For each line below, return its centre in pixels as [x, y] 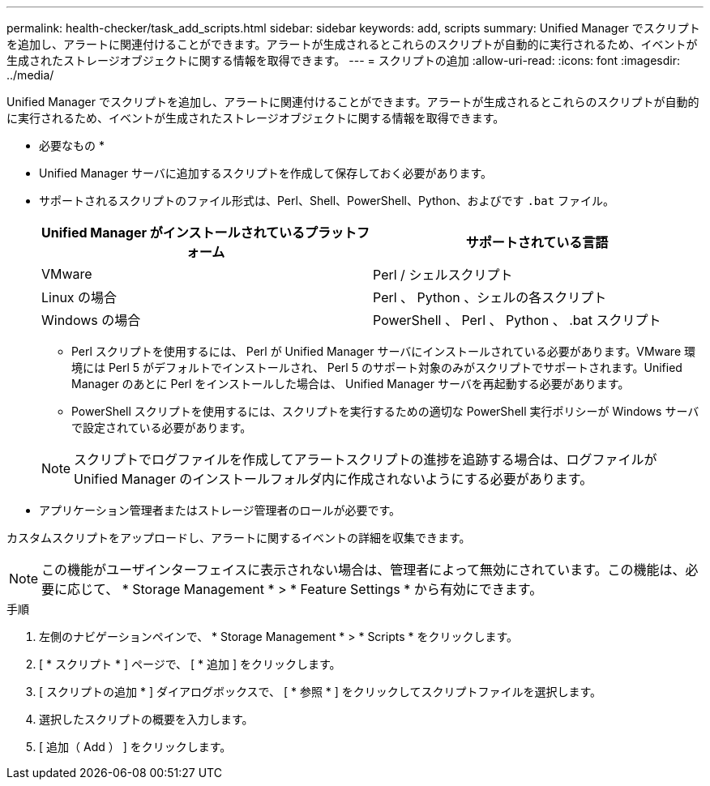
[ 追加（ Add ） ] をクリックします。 [135, 747]
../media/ [30, 75]
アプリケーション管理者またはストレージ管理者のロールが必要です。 [220, 510]
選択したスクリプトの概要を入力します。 [146, 719]
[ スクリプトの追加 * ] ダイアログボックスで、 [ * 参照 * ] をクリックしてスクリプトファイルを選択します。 [321, 692]
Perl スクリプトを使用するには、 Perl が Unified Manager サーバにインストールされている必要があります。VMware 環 [384, 351]
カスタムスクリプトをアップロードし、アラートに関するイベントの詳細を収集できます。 [239, 538]
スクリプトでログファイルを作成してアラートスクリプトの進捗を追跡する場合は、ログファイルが [366, 459]
